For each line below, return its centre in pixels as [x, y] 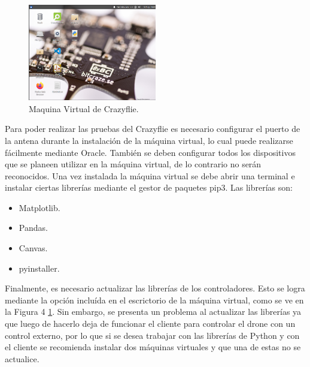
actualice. [22, 358]
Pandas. [33, 228]
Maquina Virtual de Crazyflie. [84, 108]
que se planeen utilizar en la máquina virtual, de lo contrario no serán [133, 164]
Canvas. [33, 248]
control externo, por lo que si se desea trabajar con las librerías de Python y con [152, 335]
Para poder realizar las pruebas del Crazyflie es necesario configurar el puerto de [153, 129]
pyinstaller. [39, 268]
